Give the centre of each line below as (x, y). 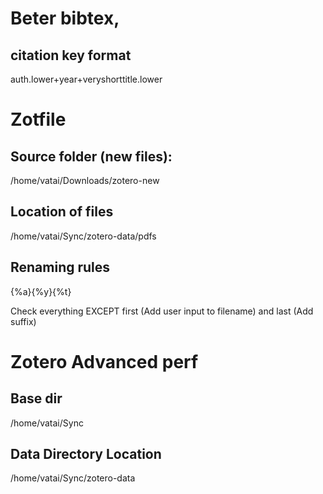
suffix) (23, 321)
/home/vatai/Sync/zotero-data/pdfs (83, 236)
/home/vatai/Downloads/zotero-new (85, 180)
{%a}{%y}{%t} (41, 291)
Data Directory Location (86, 454)
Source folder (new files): (91, 156)
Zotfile (38, 119)
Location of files (62, 212)
